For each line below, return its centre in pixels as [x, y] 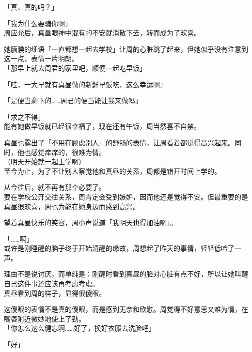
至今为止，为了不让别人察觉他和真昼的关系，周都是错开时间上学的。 [112, 171]
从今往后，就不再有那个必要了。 [55, 187]
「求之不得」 [24, 116]
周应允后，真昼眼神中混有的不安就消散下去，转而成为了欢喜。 [102, 33]
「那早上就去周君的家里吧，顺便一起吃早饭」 [75, 68]
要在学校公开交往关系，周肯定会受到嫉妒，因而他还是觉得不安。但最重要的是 [126, 196]
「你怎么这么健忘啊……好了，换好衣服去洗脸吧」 [80, 328]
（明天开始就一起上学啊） [45, 161]
